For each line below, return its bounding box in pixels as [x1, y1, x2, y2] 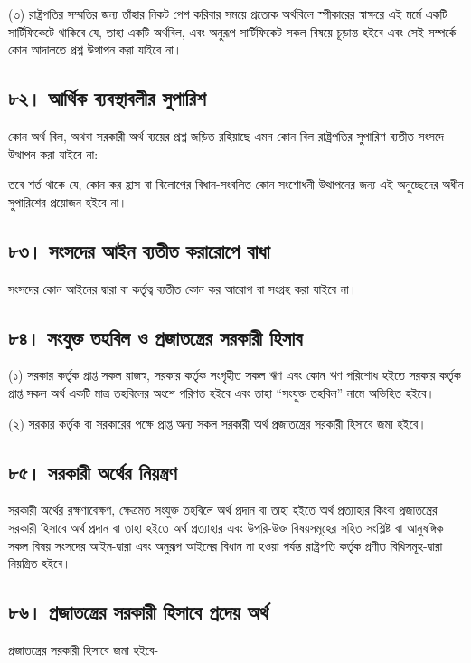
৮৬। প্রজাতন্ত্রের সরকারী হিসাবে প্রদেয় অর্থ [8, 598, 268, 626]
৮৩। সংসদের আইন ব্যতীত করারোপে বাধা [8, 236, 270, 264]
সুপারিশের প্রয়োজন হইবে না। [8, 192, 127, 211]
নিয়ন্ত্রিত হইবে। [8, 554, 71, 573]
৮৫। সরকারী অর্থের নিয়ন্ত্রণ [8, 458, 177, 486]
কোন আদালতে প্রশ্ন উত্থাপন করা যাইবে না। [8, 40, 183, 59]
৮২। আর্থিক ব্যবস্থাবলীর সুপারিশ [8, 84, 206, 112]
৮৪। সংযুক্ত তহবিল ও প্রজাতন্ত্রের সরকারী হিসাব [8, 323, 303, 351]
